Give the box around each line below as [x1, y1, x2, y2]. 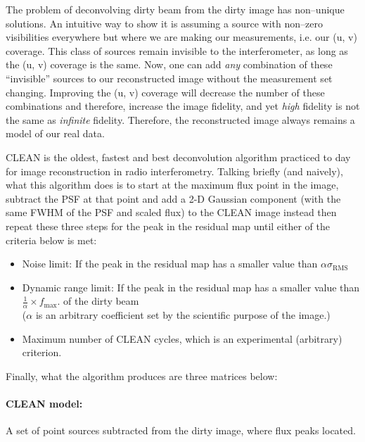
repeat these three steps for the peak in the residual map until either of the [6, 218, 330, 233]
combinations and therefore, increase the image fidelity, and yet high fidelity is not [6, 99, 360, 113]
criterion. [22, 345, 62, 360]
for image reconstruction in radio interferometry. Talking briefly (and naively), [6, 163, 343, 178]
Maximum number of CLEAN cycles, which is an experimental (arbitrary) [22, 331, 342, 346]
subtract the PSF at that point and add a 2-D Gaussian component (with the [6, 191, 341, 206]
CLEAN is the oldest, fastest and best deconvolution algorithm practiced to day [6, 149, 351, 164]
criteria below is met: [6, 232, 97, 247]
